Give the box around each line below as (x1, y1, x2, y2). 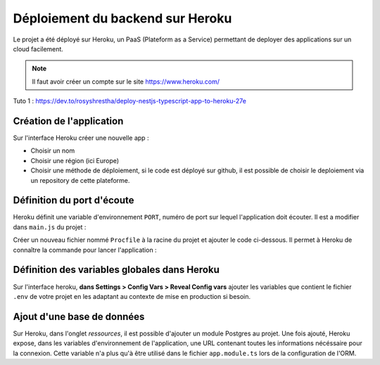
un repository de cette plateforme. (30, 176, 130, 184)
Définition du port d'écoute (13, 194, 134, 207)
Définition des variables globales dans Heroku (13, 264, 220, 276)
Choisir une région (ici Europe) (30, 156, 120, 165)
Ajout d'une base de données (13, 310, 145, 323)
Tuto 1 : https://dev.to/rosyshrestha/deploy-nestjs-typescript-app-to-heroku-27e (13, 97, 246, 105)
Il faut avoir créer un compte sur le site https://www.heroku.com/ (32, 77, 220, 86)
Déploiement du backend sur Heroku (13, 11, 232, 26)
